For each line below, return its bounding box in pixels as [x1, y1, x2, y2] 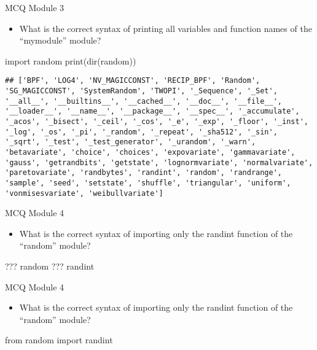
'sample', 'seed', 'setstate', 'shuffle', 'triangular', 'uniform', [5, 178, 291, 187]
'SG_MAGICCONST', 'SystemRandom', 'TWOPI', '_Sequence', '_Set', [5, 87, 278, 96]
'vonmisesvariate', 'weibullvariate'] [5, 189, 163, 198]
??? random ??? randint [5, 260, 95, 273]
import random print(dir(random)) [5, 54, 136, 67]
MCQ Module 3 [5, 1, 65, 14]
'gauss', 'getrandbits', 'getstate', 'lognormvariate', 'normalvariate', [5, 158, 313, 167]
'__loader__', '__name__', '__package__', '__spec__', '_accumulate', [5, 107, 300, 116]
